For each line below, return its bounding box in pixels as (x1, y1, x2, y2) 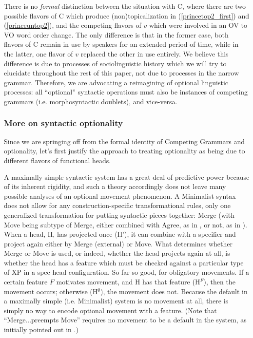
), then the (203, 277, 235, 287)
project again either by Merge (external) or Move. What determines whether (4, 238, 233, 248)
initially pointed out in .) (4, 324, 78, 335)
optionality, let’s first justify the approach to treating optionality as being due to (4, 146, 245, 156)
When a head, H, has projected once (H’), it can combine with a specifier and (4, 229, 236, 239)
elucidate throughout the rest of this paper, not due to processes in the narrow (4, 68, 239, 78)
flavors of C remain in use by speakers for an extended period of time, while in (4, 39, 239, 49)
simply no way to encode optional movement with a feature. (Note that (4, 305, 217, 315)
